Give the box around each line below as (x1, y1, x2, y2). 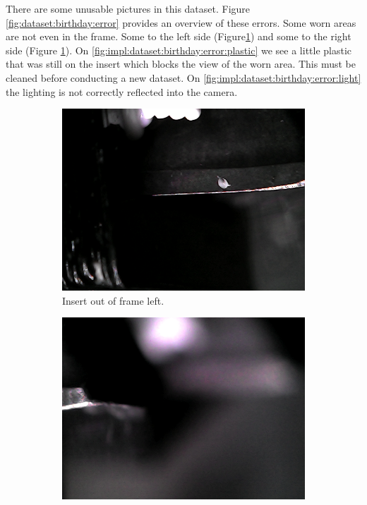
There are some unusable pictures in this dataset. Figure (6, 1, 251, 16)
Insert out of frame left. (62, 293, 164, 308)
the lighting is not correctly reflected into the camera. (6, 84, 238, 99)
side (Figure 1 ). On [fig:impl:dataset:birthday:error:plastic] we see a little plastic (6, 42, 352, 57)
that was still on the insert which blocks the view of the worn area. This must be (6, 56, 356, 71)
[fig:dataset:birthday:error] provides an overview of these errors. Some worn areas (6, 15, 356, 30)
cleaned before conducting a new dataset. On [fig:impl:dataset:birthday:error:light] (6, 70, 361, 85)
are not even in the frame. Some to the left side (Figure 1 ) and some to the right (6, 29, 351, 44)
